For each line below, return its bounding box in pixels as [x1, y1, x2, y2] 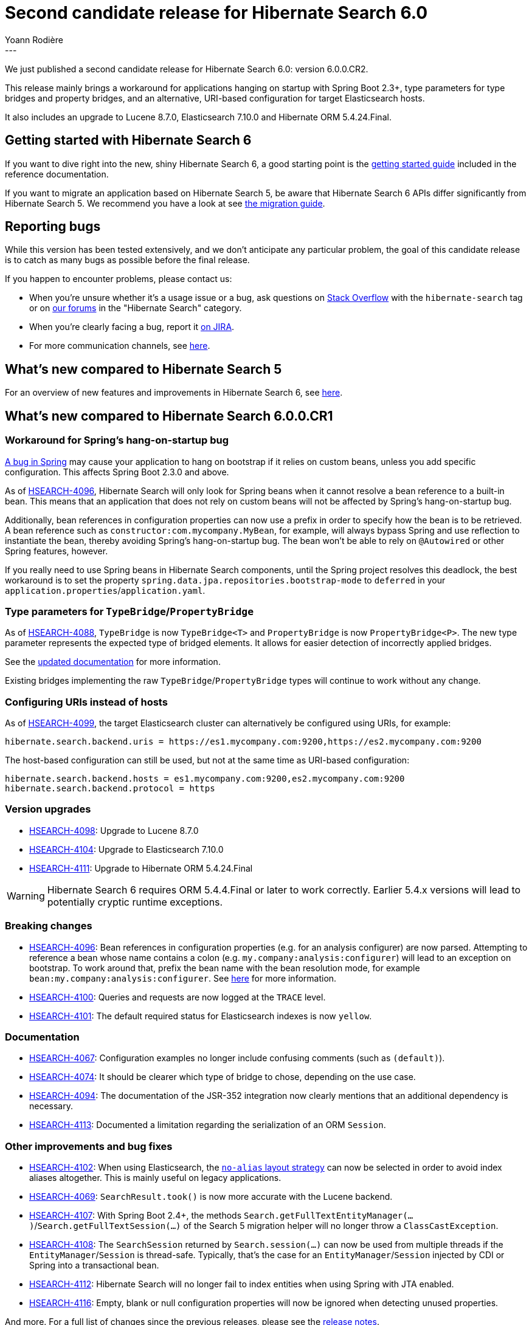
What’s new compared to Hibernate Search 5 [5, 361, 282, 377]
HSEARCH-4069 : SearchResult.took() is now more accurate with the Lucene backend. [29, 1191, 393, 1202]
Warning [7, 889, 45, 902]
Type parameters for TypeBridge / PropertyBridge [5, 605, 254, 618]
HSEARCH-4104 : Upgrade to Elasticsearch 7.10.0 [29, 844, 224, 855]
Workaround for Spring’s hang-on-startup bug [5, 434, 229, 447]
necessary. [29, 1101, 74, 1112]
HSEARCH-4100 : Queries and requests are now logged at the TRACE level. [29, 991, 326, 1002]
